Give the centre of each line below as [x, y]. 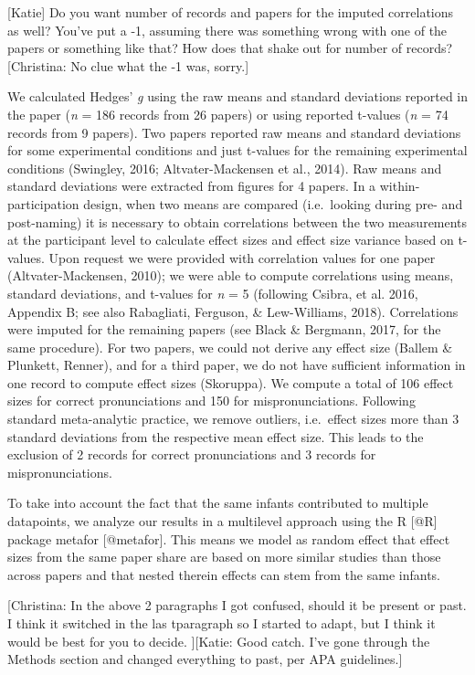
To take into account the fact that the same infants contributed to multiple [218, 503]
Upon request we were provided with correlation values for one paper [242, 257]
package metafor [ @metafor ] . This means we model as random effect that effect [229, 538]
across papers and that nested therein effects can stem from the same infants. [224, 574]
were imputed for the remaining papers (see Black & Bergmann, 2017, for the [224, 329]
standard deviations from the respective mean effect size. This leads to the [216, 436]
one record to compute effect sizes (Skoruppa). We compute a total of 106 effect [231, 382]
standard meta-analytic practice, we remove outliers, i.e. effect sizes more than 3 [233, 419]
